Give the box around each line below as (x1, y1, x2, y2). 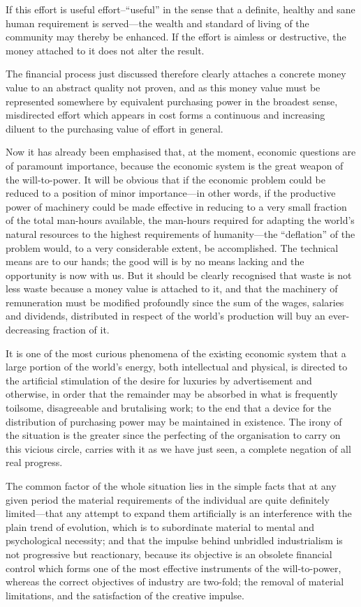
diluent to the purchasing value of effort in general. (6, 121, 223, 135)
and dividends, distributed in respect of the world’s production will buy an (6, 308, 325, 323)
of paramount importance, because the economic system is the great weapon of (6, 158, 344, 172)
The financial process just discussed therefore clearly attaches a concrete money (6, 66, 346, 81)
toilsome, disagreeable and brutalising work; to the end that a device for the (6, 400, 332, 415)
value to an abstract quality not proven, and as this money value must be (6, 80, 321, 94)
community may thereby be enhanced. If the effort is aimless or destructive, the (6, 29, 346, 44)
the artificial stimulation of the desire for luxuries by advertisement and (6, 373, 312, 387)
